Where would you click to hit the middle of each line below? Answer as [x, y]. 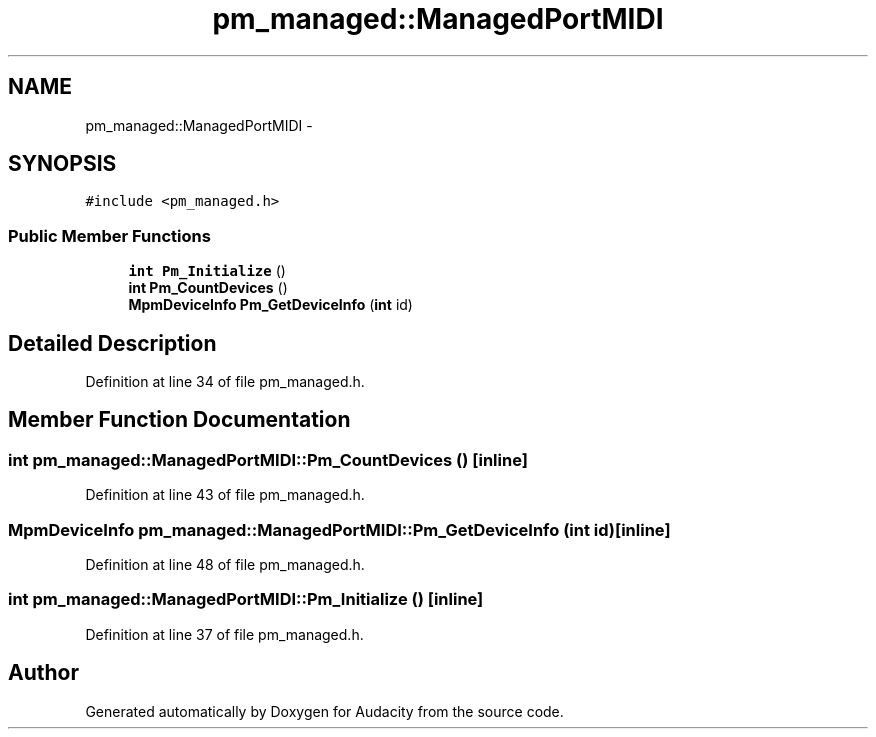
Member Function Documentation [179, 420]
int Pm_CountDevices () [208, 288]
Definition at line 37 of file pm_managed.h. [224, 634]
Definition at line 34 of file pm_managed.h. [225, 382]
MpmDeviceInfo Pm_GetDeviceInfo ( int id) [270, 305]
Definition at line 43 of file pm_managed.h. [225, 495]
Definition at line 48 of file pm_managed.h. [225, 564]
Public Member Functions [109, 235]
